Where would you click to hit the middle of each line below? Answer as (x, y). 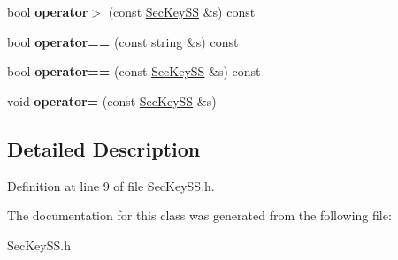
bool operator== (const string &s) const (123, 41)
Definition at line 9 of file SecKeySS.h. (111, 185)
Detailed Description (104, 148)
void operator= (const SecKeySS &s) (112, 100)
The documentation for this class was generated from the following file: (199, 215)
